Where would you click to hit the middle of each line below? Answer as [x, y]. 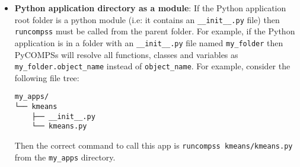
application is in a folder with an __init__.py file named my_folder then [149, 42]
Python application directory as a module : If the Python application [150, 8]
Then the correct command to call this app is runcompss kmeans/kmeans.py [154, 145]
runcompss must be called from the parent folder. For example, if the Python [155, 31]
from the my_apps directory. [65, 157]
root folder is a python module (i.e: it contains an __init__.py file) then [147, 19]
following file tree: [47, 77]
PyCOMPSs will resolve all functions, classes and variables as [126, 54]
